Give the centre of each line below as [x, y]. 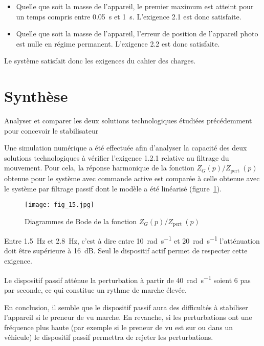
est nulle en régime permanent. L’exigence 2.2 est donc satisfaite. [118, 43]
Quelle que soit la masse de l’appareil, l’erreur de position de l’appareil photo [137, 34]
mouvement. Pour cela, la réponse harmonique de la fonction [99, 168]
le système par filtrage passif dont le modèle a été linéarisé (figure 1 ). [113, 188]
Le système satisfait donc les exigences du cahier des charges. [100, 61]
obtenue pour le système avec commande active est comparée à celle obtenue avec [132, 178]
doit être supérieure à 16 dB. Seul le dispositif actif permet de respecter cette [126, 251]
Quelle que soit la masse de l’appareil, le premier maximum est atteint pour [135, 6]
